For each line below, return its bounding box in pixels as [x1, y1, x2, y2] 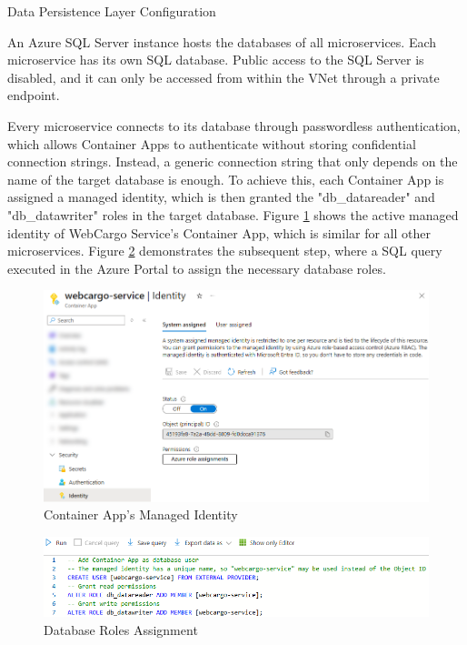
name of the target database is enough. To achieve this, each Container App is [7, 169, 444, 188]
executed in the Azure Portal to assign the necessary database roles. [7, 258, 386, 277]
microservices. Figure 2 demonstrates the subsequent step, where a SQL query [7, 241, 442, 260]
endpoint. [7, 86, 60, 105]
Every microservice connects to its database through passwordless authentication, [7, 116, 461, 135]
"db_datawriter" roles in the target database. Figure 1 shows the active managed [7, 205, 459, 224]
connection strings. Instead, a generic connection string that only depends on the [7, 152, 458, 171]
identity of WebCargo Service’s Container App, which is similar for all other [7, 223, 431, 242]
